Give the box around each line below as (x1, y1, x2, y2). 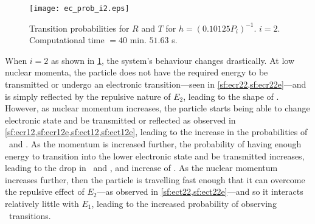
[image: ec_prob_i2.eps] (29, 4, 130, 13)
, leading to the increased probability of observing (91, 197, 277, 209)
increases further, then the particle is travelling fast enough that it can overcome (5, 173, 305, 186)
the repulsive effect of (5, 185, 85, 198)
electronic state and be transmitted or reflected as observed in (5, 113, 236, 126)
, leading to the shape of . (183, 89, 279, 102)
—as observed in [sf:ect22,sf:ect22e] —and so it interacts (97, 185, 303, 198)
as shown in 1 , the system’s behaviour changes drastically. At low (51, 54, 294, 66)
